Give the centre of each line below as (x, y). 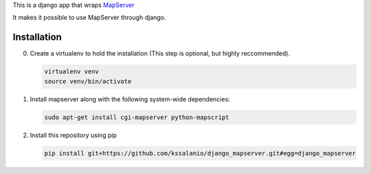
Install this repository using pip (73, 135)
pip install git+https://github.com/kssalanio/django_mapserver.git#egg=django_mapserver (200, 153)
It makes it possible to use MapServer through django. (89, 18)
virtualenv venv (72, 72)
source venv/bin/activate (88, 81)
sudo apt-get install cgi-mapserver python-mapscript (137, 117)
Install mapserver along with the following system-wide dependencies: (130, 99)
